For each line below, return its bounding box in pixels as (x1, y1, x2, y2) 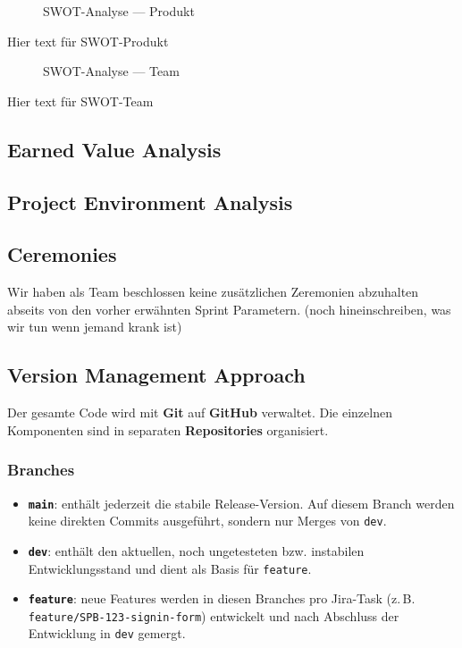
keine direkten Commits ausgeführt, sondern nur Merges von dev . (28, 511, 387, 530)
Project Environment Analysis (7, 188, 293, 215)
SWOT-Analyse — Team (43, 62, 180, 80)
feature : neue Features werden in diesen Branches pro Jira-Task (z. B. (28, 589, 416, 608)
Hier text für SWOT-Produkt (7, 31, 169, 50)
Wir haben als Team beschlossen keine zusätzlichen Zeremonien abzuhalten (7, 282, 419, 301)
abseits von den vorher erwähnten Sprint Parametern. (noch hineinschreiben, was (7, 299, 451, 318)
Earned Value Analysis (7, 135, 222, 163)
